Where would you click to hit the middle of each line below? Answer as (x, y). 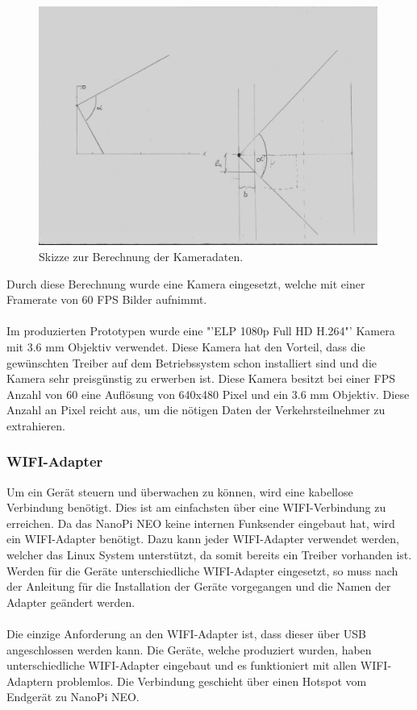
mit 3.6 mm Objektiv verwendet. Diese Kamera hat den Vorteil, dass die (186, 346)
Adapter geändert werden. (71, 602)
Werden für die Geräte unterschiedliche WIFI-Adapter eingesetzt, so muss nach (202, 570)
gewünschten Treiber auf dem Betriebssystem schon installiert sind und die (192, 362)
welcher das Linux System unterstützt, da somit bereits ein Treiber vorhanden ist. (209, 555)
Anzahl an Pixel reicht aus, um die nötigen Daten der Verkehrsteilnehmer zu (196, 410)
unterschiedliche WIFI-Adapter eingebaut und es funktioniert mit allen (182, 665)
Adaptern (30, 681)
